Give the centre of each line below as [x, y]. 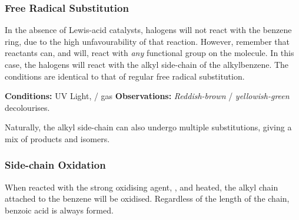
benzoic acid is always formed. [59, 210]
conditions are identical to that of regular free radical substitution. [125, 76]
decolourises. [27, 107]
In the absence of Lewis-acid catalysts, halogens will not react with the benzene [148, 30]
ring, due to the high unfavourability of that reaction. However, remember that [147, 41]
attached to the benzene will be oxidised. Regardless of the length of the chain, [147, 198]
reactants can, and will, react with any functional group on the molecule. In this [149, 53]
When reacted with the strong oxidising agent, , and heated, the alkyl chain [142, 187]
